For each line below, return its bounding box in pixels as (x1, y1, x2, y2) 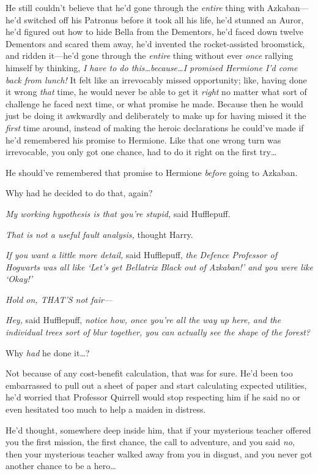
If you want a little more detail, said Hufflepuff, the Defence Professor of (6, 248, 277, 261)
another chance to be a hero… (6, 459, 116, 472)
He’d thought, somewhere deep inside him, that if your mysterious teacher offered (6, 423, 311, 436)
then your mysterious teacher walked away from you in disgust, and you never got (6, 447, 312, 460)
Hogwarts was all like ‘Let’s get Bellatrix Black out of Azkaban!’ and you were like (6, 260, 313, 273)
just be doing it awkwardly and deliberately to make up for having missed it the (6, 109, 306, 122)
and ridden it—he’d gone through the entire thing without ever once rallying (6, 49, 294, 62)
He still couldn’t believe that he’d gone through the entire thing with (6, 1, 265, 13)
